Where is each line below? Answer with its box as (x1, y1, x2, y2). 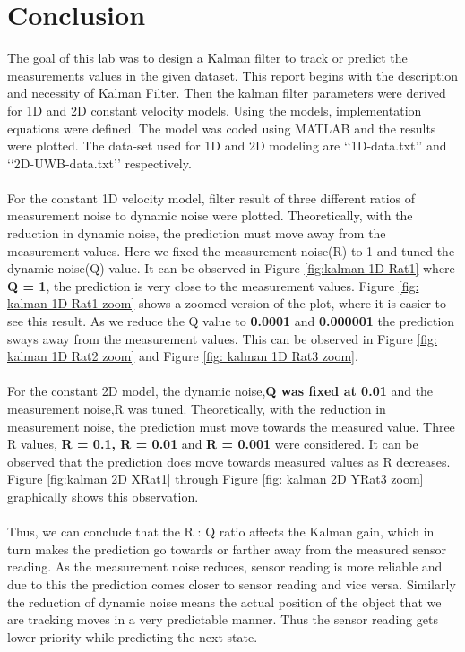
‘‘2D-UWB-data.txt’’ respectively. (7, 153, 192, 172)
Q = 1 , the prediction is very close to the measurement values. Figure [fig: (7, 276, 419, 295)
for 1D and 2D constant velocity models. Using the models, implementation (7, 100, 422, 119)
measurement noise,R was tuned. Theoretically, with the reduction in (7, 399, 386, 417)
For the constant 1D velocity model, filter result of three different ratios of (7, 188, 416, 207)
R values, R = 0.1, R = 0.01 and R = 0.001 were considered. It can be (7, 434, 418, 453)
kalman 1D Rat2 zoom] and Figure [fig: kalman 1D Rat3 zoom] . (7, 347, 358, 365)
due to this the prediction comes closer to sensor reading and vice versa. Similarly (7, 574, 456, 593)
